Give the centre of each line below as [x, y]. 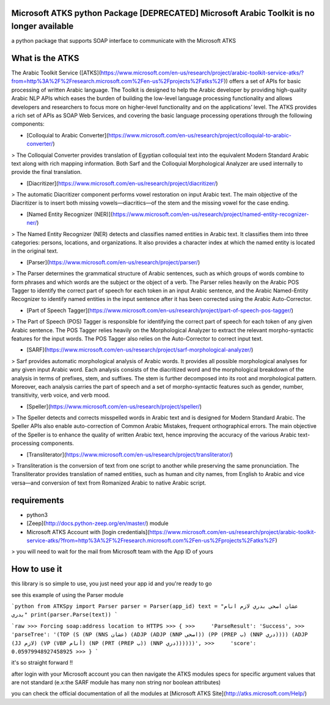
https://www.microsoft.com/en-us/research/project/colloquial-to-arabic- [200, 135]
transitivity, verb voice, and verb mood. [61, 395]
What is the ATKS [45, 58]
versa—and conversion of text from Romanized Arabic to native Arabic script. [109, 483]
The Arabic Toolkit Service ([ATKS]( [56, 73]
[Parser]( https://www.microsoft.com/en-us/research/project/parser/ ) [113, 262]
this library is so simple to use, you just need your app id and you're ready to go [112, 584]
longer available [42, 27]
